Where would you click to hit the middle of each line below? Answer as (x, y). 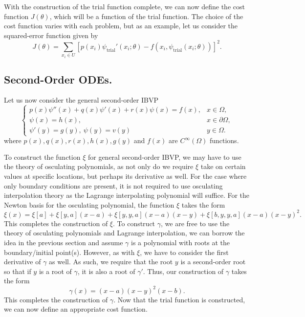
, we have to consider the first (184, 252)
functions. (224, 140)
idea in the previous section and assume (64, 243)
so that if (18, 271)
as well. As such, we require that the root (111, 262)
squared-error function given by (51, 35)
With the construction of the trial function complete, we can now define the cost (124, 6)
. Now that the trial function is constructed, (179, 299)
